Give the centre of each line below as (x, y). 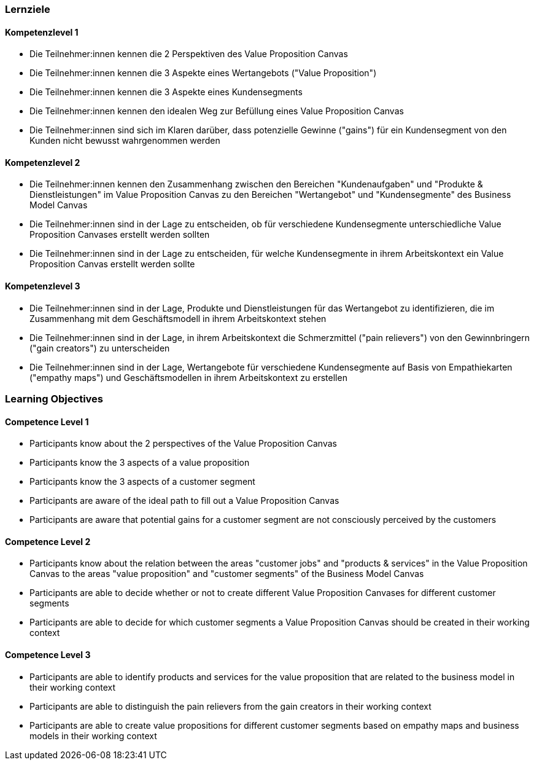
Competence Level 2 (48, 541)
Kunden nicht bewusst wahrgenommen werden (125, 141)
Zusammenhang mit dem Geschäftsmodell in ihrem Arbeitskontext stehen (178, 318)
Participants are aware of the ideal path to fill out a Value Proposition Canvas (184, 501)
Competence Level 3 (48, 655)
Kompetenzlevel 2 (43, 162)
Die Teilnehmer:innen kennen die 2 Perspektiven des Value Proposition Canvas (189, 54)
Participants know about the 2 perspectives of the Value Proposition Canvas (183, 444)
